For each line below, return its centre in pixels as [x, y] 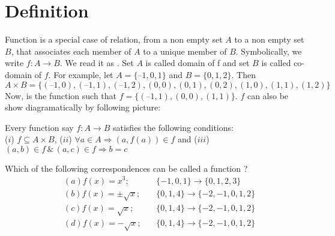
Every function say [39, 127]
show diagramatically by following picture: [83, 107]
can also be [268, 95]
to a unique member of [185, 51]
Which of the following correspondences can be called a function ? [126, 168]
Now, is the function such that [61, 95]
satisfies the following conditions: [173, 127]
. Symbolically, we [269, 51]
